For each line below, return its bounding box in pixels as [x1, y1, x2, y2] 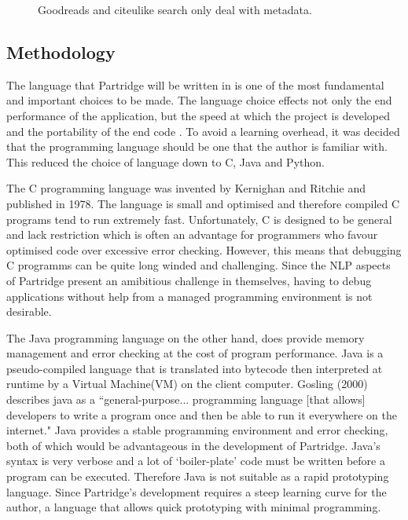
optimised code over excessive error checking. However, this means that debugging [6, 241, 402, 258]
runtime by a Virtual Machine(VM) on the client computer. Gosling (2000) [6, 375, 368, 392]
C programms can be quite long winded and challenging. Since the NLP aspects [6, 257, 391, 273]
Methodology [6, 39, 116, 64]
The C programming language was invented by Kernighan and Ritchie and [6, 180, 366, 196]
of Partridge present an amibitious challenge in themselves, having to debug [6, 272, 372, 288]
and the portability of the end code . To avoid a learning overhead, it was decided [6, 123, 400, 139]
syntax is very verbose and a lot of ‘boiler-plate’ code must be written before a [6, 452, 385, 469]
